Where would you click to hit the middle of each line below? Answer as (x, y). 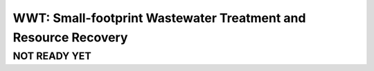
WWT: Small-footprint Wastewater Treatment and (159, 18)
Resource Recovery (70, 37)
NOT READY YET (52, 56)
